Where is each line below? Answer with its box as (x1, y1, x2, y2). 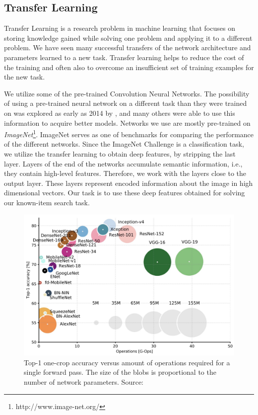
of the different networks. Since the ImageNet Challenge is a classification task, (4, 139, 244, 149)
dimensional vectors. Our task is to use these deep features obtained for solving (4, 187, 245, 198)
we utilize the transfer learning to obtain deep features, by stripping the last (4, 148, 236, 159)
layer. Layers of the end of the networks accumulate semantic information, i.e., (4, 158, 243, 168)
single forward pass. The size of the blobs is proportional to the (24, 367, 216, 377)
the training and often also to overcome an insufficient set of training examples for (4, 62, 254, 72)
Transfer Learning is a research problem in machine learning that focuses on (4, 23, 235, 33)
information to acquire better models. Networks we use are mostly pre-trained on (4, 117, 251, 128)
